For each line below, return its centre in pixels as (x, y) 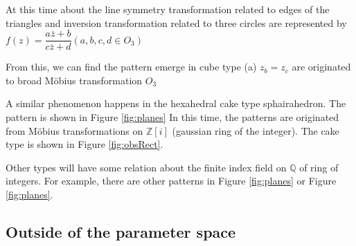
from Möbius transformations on (74, 130)
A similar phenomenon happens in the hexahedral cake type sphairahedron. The (176, 103)
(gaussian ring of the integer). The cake (256, 130)
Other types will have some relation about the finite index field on (146, 167)
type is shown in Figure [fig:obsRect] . (84, 144)
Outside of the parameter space (121, 231)
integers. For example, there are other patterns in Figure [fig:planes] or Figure (171, 181)
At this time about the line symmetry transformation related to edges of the (168, 9)
